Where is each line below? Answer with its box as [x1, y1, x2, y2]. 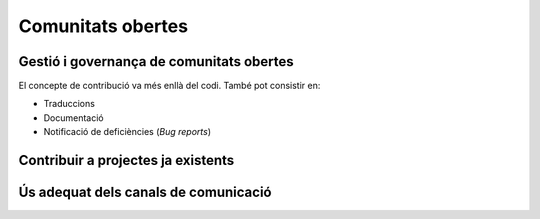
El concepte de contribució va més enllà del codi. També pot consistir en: [18, 80, 321, 92]
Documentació [43, 111, 104, 124]
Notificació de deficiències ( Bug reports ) [43, 126, 212, 138]
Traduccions [43, 98, 95, 110]
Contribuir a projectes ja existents [18, 152, 235, 169]
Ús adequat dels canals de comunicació [18, 184, 272, 201]
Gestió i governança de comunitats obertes [18, 53, 294, 70]
